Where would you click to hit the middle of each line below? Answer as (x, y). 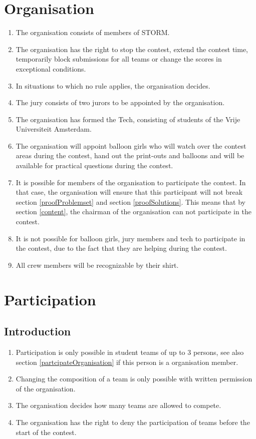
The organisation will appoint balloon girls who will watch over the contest (131, 145)
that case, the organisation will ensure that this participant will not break (129, 192)
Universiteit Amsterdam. (54, 129)
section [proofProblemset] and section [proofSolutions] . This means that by (131, 201)
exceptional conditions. (51, 68)
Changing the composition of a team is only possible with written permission (134, 379)
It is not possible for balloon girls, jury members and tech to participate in (131, 238)
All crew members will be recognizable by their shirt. (97, 265)
